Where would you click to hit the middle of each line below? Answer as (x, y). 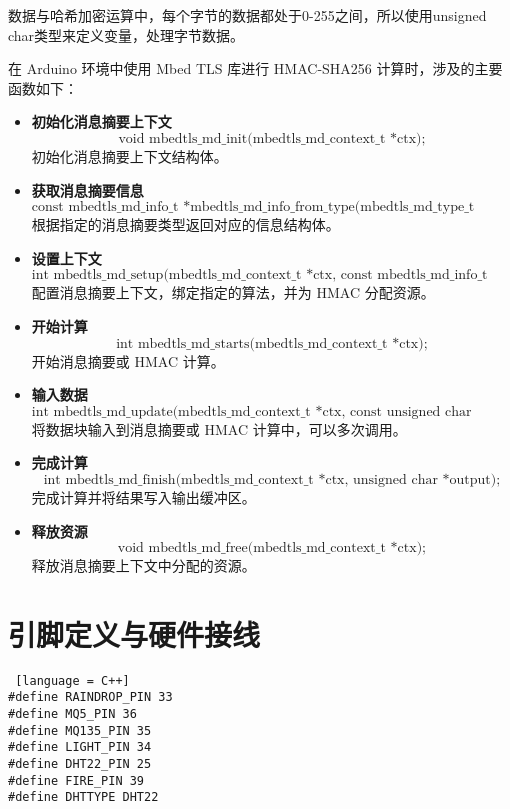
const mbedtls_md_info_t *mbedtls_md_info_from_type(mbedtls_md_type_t (253, 207)
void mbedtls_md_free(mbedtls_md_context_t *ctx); (271, 548)
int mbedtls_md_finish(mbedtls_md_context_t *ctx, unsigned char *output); (272, 479)
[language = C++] (72, 680)
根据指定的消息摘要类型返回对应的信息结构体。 (185, 224)
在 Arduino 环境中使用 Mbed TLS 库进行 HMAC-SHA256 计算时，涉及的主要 (255, 68)
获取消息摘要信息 (87, 189)
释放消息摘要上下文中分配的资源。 (143, 565)
